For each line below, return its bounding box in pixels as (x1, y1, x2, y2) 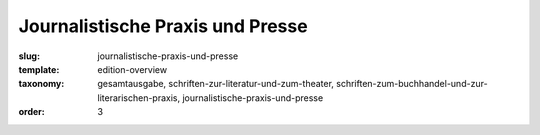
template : (18, 63, 60, 75)
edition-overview (97, 63, 168, 75)
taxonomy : (18, 78, 65, 90)
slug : (18, 50, 40, 62)
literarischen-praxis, (97, 91, 181, 104)
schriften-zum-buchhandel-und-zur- (336, 78, 489, 90)
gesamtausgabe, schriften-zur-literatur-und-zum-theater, (97, 78, 335, 90)
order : (18, 106, 45, 118)
